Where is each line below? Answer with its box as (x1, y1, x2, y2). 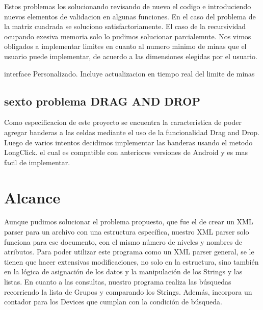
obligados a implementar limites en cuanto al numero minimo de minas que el (4, 41, 247, 51)
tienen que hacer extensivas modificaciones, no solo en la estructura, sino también (4, 256, 259, 267)
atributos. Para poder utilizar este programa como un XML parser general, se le (4, 246, 254, 257)
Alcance (4, 187, 61, 208)
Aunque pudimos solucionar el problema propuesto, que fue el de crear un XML (4, 216, 253, 227)
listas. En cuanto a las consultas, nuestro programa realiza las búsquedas (4, 276, 231, 287)
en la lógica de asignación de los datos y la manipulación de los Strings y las (4, 266, 243, 277)
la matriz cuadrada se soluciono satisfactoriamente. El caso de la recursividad (4, 21, 246, 32)
